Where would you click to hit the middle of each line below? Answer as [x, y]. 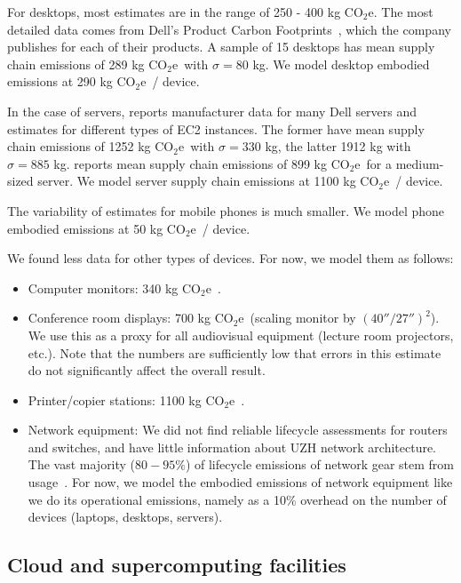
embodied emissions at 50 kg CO [96, 228]
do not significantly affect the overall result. [147, 370]
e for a [374, 163]
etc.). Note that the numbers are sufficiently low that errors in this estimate [234, 352]
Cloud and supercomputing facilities [177, 565]
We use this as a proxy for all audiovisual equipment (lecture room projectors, [241, 335]
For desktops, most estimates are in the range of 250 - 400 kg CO [185, 12]
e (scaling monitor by [297, 318]
